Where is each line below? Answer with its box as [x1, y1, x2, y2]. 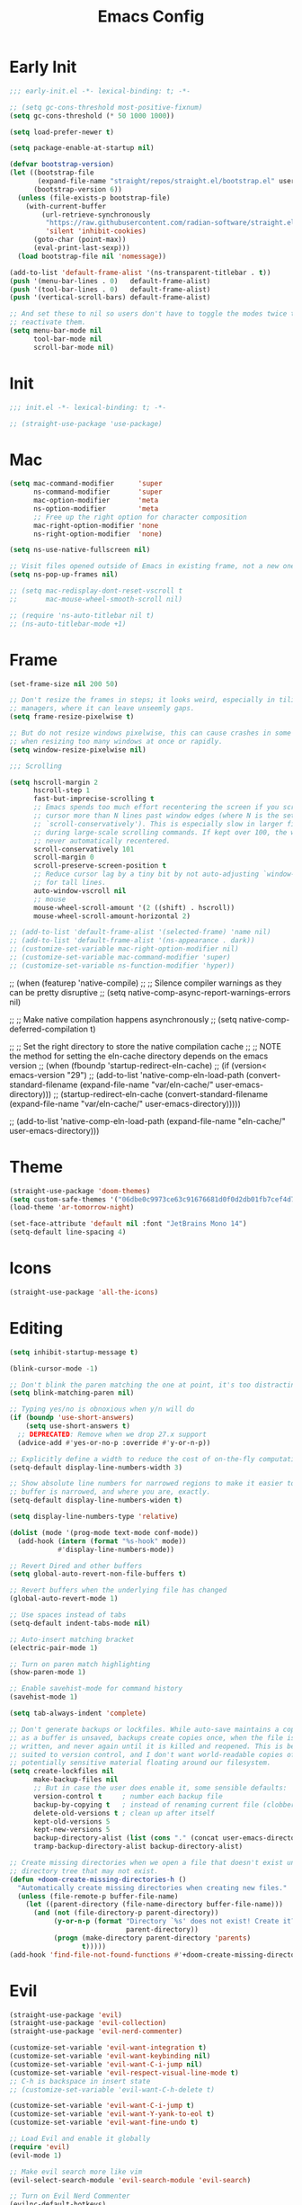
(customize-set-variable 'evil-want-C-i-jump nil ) [9, 2059, 203, 2069]
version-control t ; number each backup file [32, 1791, 223, 1800]
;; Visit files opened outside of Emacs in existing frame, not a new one [9, 562, 296, 571]
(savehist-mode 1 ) [9, 1692, 78, 1701]
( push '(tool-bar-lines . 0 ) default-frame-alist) [9, 285, 211, 294]
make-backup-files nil [32, 1775, 119, 1784]
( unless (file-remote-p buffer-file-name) [17, 1891, 179, 1901]
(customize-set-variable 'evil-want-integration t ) [9, 2043, 207, 2052]
